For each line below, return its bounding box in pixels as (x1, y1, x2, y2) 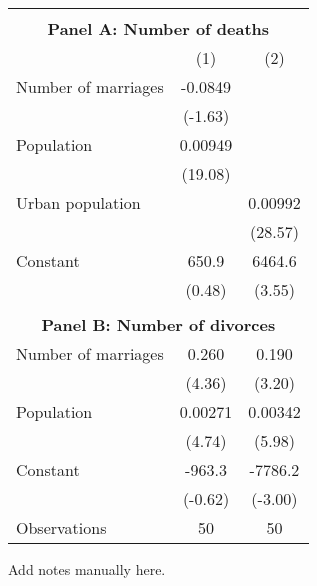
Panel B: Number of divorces (41, 313, 276, 336)
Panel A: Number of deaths (47, 17, 270, 40)
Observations (16, 516, 107, 539)
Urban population (16, 191, 141, 214)
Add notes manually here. (8, 559, 166, 579)
